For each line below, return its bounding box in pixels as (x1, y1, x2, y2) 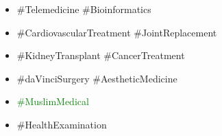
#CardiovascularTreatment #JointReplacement (16, 25, 217, 39)
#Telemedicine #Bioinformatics (16, 2, 151, 16)
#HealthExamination (16, 117, 107, 131)
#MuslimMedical (16, 94, 89, 109)
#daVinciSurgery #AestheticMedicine (16, 71, 177, 85)
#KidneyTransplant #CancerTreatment (16, 48, 185, 63)
